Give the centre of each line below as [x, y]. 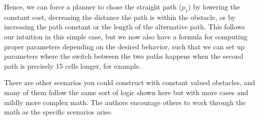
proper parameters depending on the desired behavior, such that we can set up [125, 46]
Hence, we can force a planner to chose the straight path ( [93, 6]
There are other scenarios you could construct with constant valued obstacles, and [130, 82]
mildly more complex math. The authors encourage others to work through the [125, 102]
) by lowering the [214, 6]
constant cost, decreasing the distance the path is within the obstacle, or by [120, 17]
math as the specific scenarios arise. [58, 112]
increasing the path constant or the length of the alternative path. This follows [125, 27]
